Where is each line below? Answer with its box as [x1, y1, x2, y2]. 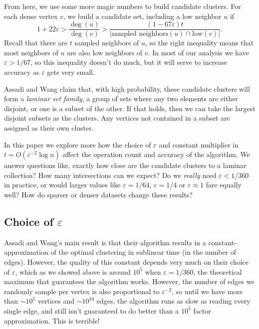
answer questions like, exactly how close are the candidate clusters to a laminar [4, 160, 247, 170]
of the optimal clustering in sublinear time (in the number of [50, 247, 237, 257]
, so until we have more [172, 286, 243, 296]
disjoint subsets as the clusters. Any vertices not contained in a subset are [4, 113, 230, 123]
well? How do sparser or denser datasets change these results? [4, 189, 193, 199]
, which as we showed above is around [15, 266, 131, 277]
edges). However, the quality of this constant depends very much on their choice [4, 256, 249, 267]
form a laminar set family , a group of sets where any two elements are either [4, 93, 238, 104]
